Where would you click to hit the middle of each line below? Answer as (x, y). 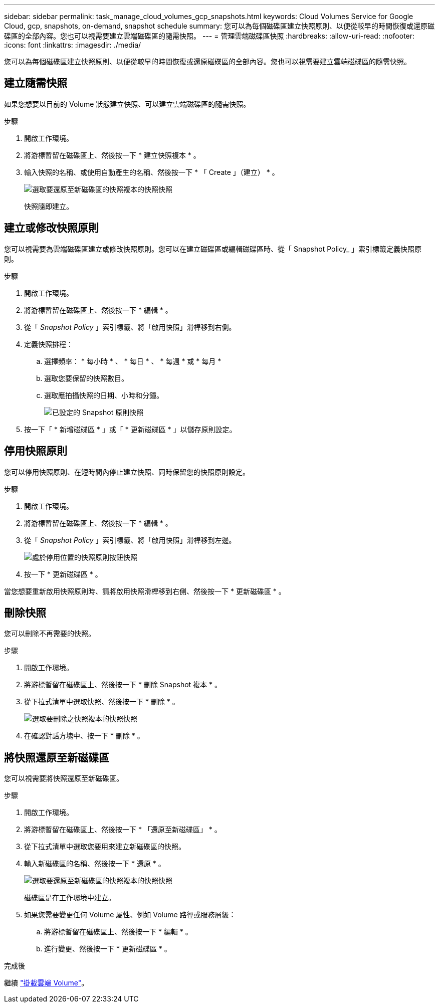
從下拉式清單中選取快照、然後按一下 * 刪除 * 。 (102, 702)
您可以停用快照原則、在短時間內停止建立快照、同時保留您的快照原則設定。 (127, 472)
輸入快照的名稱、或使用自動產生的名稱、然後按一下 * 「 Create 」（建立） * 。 (152, 172)
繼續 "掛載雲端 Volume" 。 (46, 983)
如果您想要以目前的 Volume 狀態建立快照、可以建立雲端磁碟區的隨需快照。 (127, 104)
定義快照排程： (49, 344)
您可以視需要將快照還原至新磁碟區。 (64, 778)
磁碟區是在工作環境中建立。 (70, 898)
